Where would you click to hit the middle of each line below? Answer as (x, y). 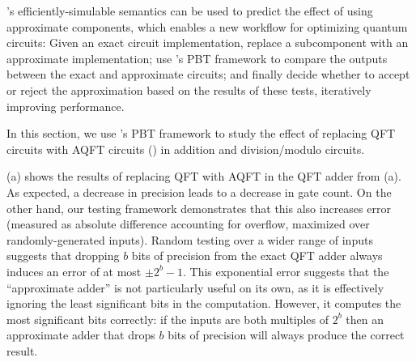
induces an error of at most (74, 271)
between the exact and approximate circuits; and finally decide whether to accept (208, 74)
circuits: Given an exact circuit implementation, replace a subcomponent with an (208, 43)
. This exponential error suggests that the (286, 271)
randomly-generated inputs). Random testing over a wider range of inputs (190, 239)
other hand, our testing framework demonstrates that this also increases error (199, 208)
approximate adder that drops (81, 335)
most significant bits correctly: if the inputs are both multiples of (168, 319)
